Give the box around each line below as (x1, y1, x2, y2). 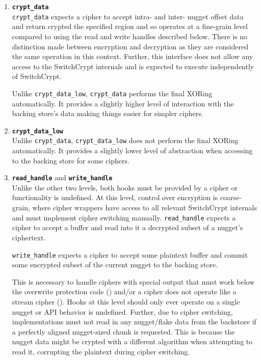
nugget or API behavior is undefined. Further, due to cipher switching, (12, 306, 233, 317)
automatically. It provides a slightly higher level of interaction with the (12, 98, 234, 108)
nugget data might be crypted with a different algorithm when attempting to (12, 336, 253, 347)
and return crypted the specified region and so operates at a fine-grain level (12, 21, 248, 32)
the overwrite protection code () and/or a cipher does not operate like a (12, 286, 237, 297)
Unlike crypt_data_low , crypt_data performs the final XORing (12, 88, 213, 98)
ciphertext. (12, 232, 46, 242)
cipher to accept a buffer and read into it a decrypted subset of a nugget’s (12, 222, 243, 233)
